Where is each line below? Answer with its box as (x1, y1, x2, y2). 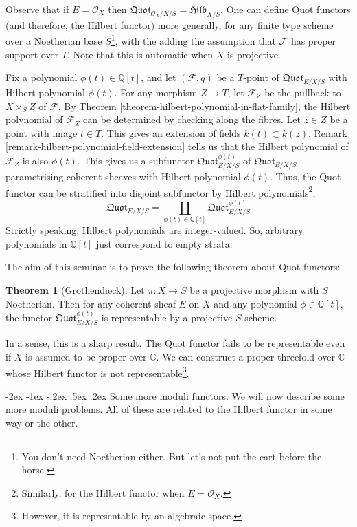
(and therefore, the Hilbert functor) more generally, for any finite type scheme (5, 17, 334, 32)
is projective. (227, 47, 281, 61)
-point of (243, 70, 279, 85)
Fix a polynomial (5, 70, 78, 85)
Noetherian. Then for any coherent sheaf (5, 296, 176, 310)
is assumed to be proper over (25, 349, 147, 364)
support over (5, 47, 59, 61)
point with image (5, 125, 78, 140)
